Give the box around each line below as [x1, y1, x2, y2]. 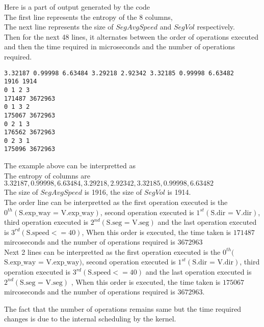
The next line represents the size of [4, 21, 114, 32]
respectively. [197, 21, 235, 32]
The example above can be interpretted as [4, 160, 136, 171]
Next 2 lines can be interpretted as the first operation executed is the [4, 246, 221, 257]
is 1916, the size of [84, 187, 142, 197]
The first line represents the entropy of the [4, 11, 137, 22]
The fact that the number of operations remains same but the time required [4, 303, 242, 314]
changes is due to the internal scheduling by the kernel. [4, 313, 176, 324]
